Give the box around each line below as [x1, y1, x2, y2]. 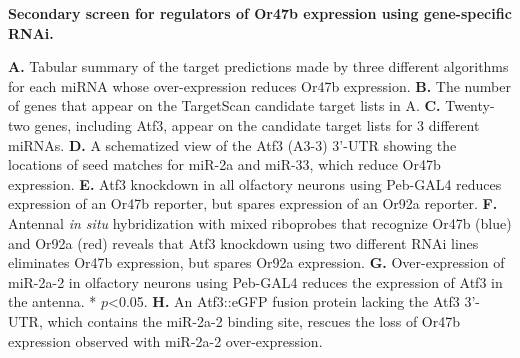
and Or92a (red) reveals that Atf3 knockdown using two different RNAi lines [8, 232, 479, 253]
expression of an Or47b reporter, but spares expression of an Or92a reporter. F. [8, 193, 498, 214]
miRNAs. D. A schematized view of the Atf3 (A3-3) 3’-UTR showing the [8, 134, 457, 155]
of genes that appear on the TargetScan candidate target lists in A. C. [8, 95, 441, 116]
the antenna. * [8, 291, 97, 312]
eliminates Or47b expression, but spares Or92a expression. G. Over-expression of [8, 252, 505, 273]
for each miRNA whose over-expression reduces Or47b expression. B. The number [8, 75, 511, 96]
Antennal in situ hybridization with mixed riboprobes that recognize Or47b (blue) [8, 212, 512, 233]
